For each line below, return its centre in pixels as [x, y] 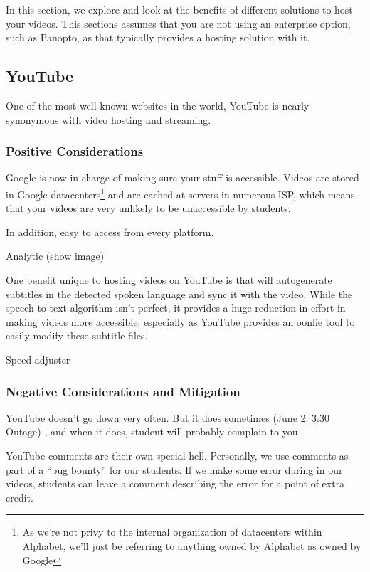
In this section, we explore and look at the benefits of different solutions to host [179, 9]
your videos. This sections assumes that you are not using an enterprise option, [178, 23]
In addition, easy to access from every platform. [110, 232]
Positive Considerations [75, 151]
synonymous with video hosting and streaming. [109, 119]
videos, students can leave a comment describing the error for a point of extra [175, 483]
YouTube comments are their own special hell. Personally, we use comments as [177, 455]
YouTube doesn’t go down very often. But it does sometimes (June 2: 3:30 [168, 417]
